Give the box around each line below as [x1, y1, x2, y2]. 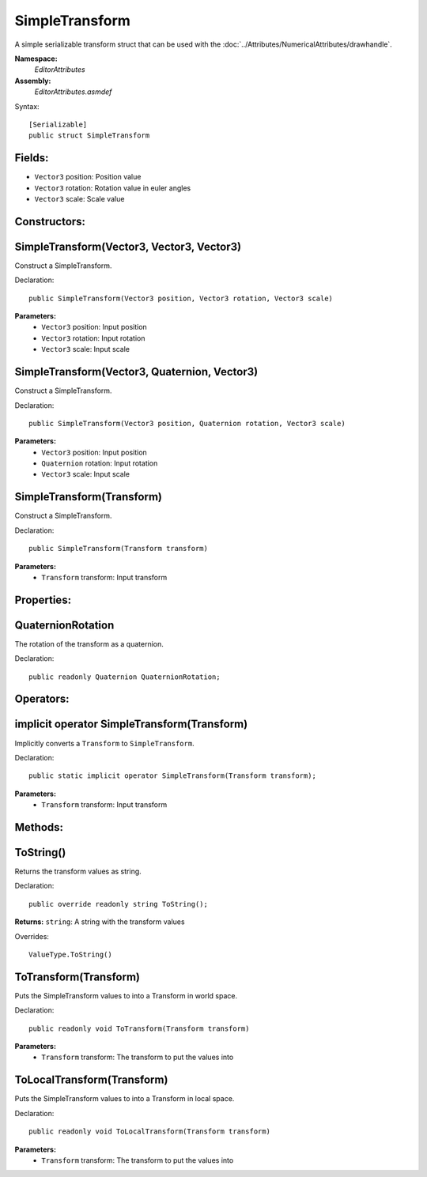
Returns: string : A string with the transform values [14, 917, 185, 926]
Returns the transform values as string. [14, 866, 142, 877]
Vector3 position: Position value [34, 172, 142, 182]
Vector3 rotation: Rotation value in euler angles [34, 183, 191, 193]
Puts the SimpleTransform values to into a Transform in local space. [14, 1094, 235, 1103]
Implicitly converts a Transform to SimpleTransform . [14, 738, 195, 748]
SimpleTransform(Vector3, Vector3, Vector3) [14, 240, 242, 253]
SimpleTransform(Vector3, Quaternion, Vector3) [14, 365, 259, 379]
